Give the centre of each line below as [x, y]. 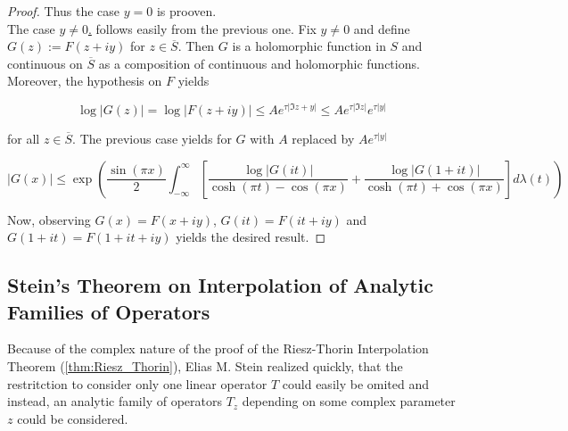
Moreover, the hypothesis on [85, 81]
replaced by [323, 139]
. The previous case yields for [152, 139]
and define [382, 28]
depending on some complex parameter [349, 401]
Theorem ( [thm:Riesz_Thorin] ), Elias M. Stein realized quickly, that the [205, 366]
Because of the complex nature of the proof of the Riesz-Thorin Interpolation [218, 348]
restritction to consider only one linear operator [137, 383]
